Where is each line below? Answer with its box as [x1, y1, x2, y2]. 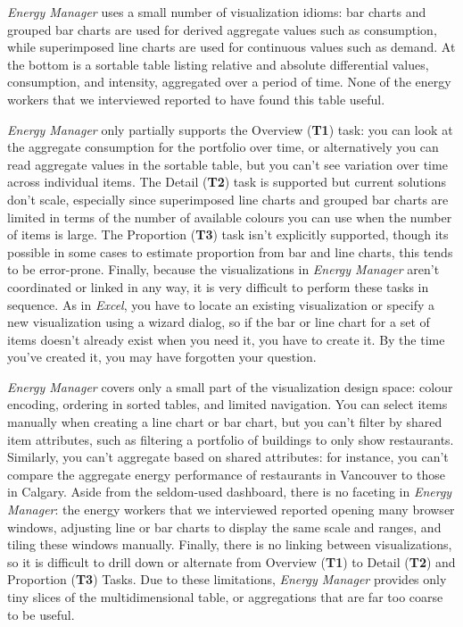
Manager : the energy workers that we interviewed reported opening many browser [7, 500, 455, 519]
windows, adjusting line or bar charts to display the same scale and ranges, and [7, 517, 442, 536]
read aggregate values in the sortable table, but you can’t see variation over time [7, 155, 448, 173]
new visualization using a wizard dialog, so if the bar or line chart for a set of [7, 313, 430, 331]
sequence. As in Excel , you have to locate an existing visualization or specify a [7, 295, 434, 313]
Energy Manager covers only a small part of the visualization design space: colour [7, 377, 453, 396]
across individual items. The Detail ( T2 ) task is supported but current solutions [7, 172, 446, 191]
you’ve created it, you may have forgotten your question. [7, 347, 317, 366]
